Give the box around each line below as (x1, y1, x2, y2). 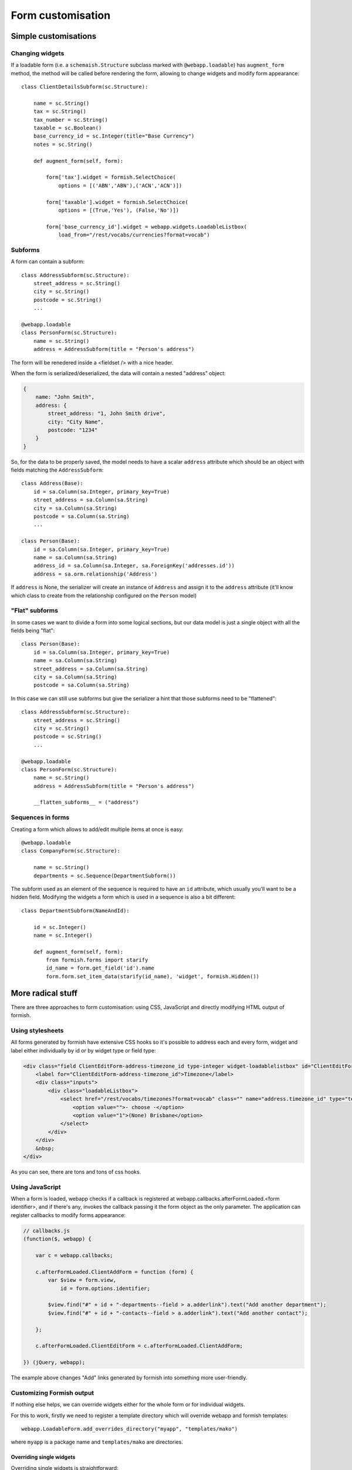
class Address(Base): (21, 480, 83, 487)
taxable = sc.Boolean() (33, 125, 102, 132)
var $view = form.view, (48, 1277, 117, 1284)
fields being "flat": (11, 627, 55, 634)
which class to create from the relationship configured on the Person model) (11, 592, 197, 599)
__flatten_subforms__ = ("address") (33, 799, 139, 806)
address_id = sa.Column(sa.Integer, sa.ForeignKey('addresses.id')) (33, 562, 235, 569)
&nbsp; (35, 1145, 55, 1152)
